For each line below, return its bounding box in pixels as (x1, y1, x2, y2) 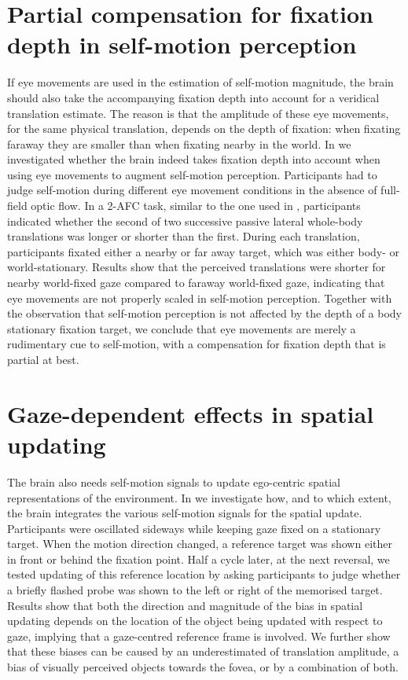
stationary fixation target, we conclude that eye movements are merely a (7, 320, 356, 336)
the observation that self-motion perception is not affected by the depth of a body (7, 305, 402, 322)
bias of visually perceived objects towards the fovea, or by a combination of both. (7, 659, 399, 675)
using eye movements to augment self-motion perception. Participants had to (7, 166, 377, 182)
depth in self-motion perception (7, 28, 357, 61)
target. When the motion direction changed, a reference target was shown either (7, 535, 392, 552)
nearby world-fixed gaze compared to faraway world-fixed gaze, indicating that (7, 274, 385, 291)
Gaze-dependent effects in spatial (7, 397, 374, 429)
